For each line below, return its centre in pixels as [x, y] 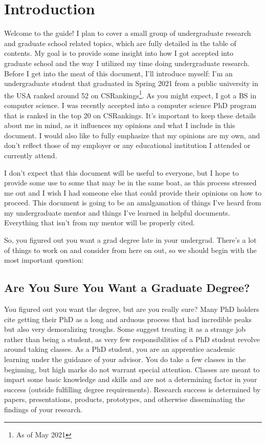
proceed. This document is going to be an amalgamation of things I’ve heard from [133, 203]
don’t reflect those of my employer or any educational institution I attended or [127, 145]
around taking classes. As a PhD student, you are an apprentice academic [120, 349]
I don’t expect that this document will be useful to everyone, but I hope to [121, 172]
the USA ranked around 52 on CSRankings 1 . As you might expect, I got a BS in [130, 94]
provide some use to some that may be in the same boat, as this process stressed [130, 183]
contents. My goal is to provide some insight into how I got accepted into [119, 53]
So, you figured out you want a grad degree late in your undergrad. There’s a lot [130, 240]
